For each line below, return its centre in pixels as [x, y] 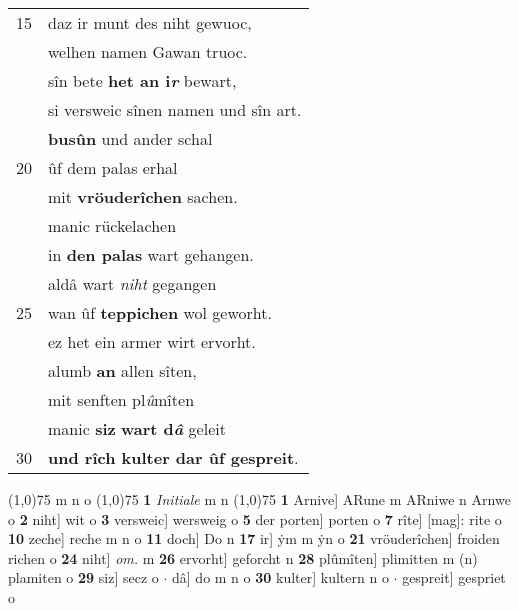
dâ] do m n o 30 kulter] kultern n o [280, 577]
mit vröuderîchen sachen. [143, 196]
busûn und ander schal [130, 138]
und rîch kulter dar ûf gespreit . [173, 457]
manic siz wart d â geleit [137, 428]
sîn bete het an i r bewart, [142, 80]
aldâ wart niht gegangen [132, 283]
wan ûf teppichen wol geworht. [160, 312]
